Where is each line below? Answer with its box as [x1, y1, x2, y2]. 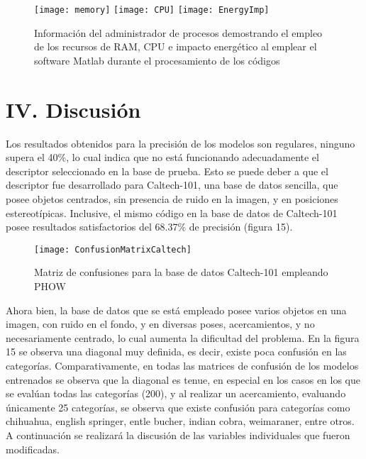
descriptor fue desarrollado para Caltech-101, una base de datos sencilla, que [6, 177, 338, 192]
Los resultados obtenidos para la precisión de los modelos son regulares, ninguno [6, 136, 355, 150]
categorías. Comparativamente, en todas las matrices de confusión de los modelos [6, 358, 359, 372]
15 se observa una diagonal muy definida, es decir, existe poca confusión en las [6, 344, 347, 359]
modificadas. [6, 441, 60, 456]
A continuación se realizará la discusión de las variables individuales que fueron [6, 427, 350, 442]
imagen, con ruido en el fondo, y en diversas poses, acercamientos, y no [6, 316, 315, 331]
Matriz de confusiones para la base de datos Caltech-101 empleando [34, 265, 328, 280]
